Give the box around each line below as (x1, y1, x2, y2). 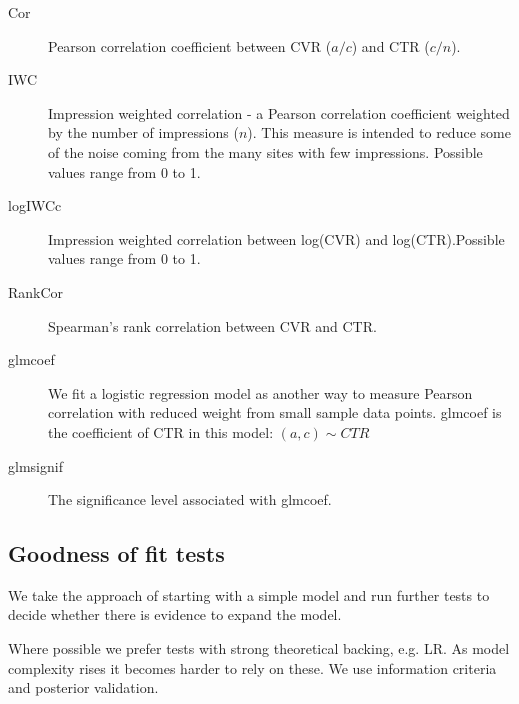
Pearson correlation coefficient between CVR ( (48, 35, 332, 56)
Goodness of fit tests (8, 538, 225, 569)
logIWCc (8, 195, 62, 216)
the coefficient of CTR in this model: (48, 421, 274, 442)
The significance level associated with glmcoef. (48, 489, 332, 510)
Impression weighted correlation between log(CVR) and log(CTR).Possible (48, 228, 505, 249)
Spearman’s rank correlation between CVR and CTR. (48, 315, 377, 336)
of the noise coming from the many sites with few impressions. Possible (48, 141, 483, 162)
